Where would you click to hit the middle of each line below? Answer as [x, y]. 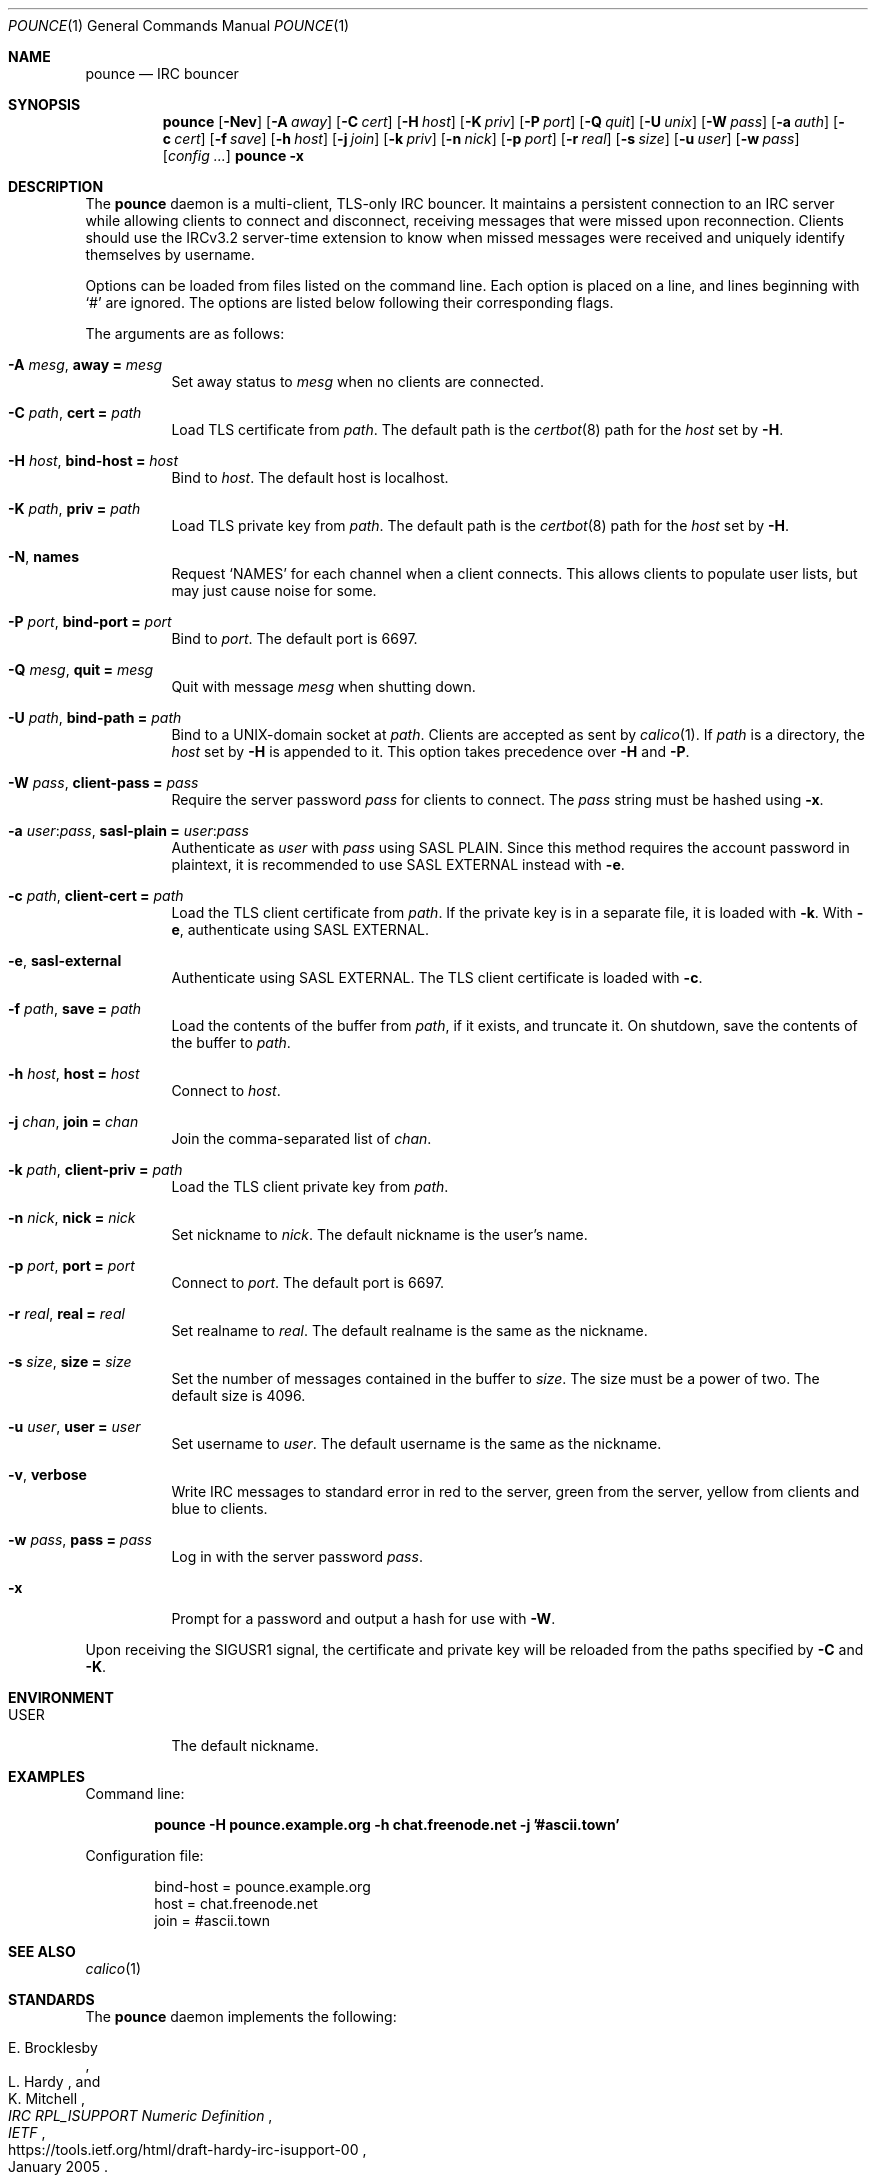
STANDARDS [51, 1999]
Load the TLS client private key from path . [310, 1186]
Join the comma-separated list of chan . [301, 1138]
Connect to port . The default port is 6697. [308, 1282]
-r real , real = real [66, 1313]
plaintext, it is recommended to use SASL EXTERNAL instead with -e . [398, 864]
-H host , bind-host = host [93, 460]
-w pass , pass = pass [80, 1539]
